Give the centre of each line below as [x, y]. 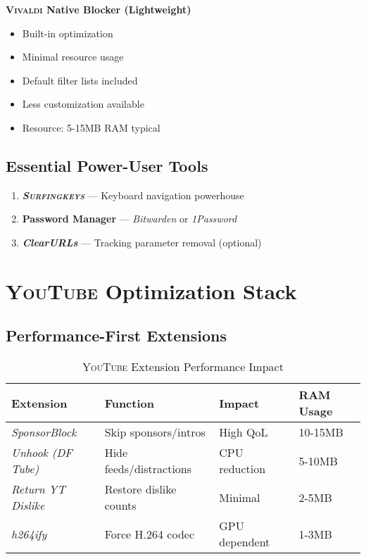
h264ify [29, 534]
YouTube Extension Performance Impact [183, 367]
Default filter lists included [80, 80]
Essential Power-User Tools [107, 165]
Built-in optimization [68, 33]
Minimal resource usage [73, 57]
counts [120, 505]
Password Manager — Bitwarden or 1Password [130, 219]
